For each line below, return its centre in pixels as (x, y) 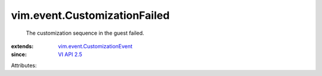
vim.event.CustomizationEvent (95, 46)
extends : (22, 46)
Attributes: (24, 65)
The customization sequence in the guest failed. (85, 33)
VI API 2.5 (70, 54)
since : (19, 54)
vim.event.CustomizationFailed (90, 15)
